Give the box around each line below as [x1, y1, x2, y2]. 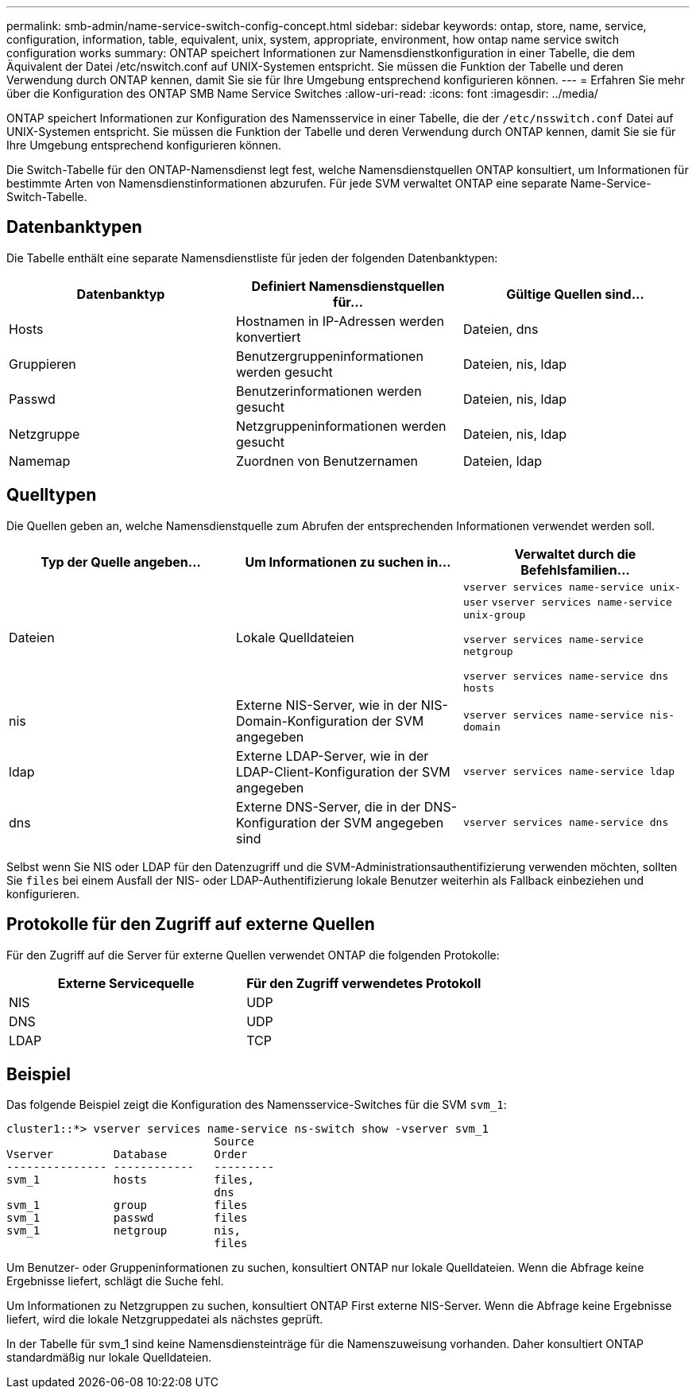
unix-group [462, 608, 526, 621]
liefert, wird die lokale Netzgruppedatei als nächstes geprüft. [6, 1312, 323, 1327]
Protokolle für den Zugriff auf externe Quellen [6, 914, 375, 935]
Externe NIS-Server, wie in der [235, 696, 418, 713]
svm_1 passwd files [6, 1211, 248, 1225]
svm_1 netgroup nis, [6, 1224, 242, 1238]
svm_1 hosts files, [6, 1173, 254, 1187]
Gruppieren [9, 355, 76, 372]
